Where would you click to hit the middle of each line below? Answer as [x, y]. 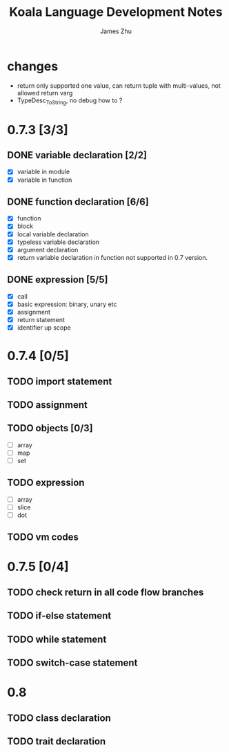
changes [33, 66]
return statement [41, 319]
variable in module [43, 172]
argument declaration [48, 250]
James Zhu [116, 31]
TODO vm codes [43, 537]
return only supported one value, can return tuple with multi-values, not [119, 85]
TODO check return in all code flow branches [106, 592]
